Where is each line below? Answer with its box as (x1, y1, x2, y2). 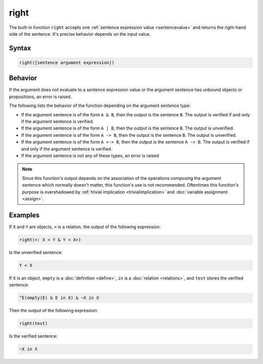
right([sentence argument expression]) (19, 60, 114, 65)
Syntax (9, 44, 31, 52)
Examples (9, 211, 40, 219)
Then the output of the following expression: (9, 308, 98, 314)
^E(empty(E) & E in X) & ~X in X (19, 295, 99, 300)
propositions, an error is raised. (9, 93, 72, 100)
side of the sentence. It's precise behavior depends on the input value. (9, 31, 151, 37)
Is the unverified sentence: (9, 249, 63, 255)
